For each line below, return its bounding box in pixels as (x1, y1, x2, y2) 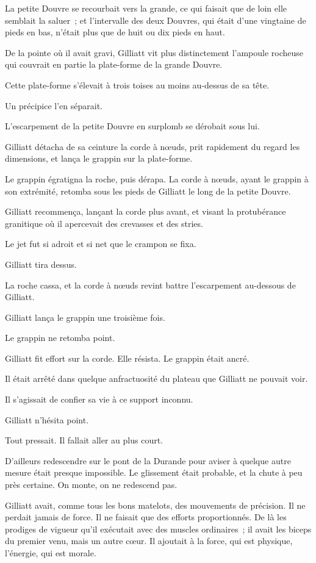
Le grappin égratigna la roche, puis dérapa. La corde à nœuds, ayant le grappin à (5, 172, 309, 185)
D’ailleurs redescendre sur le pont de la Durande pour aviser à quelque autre (5, 454, 291, 467)
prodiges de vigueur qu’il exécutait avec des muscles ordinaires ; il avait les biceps (5, 522, 312, 535)
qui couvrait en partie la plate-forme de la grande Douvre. (5, 58, 223, 71)
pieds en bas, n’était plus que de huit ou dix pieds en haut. (5, 26, 225, 38)
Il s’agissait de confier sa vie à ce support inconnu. (5, 393, 193, 406)
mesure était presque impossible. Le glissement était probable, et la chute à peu (5, 466, 303, 479)
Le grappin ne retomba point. (5, 331, 115, 344)
